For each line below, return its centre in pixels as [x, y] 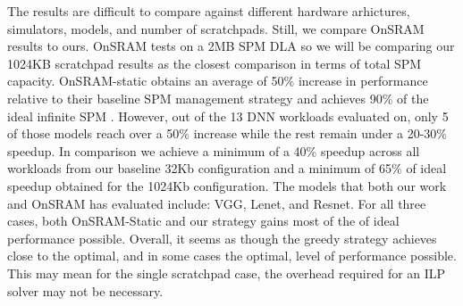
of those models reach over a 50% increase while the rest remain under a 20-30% [227, 133]
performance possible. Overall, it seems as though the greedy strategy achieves [222, 238]
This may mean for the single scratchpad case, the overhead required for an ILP [227, 273]
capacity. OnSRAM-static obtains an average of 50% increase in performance [218, 81]
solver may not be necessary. [85, 290]
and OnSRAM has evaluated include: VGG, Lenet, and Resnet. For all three [217, 203]
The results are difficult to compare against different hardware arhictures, [209, 11]
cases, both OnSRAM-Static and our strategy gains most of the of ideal [203, 221]
